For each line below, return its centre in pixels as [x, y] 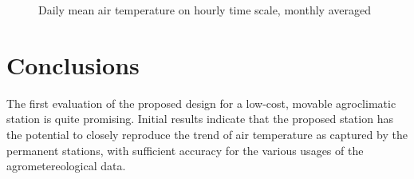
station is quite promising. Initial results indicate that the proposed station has [200, 119]
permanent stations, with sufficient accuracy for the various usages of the [185, 150]
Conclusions [73, 64]
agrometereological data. [66, 166]
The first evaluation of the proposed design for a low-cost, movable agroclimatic [201, 103]
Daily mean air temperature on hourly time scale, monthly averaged [205, 10]
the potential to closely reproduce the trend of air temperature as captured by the [207, 134]
